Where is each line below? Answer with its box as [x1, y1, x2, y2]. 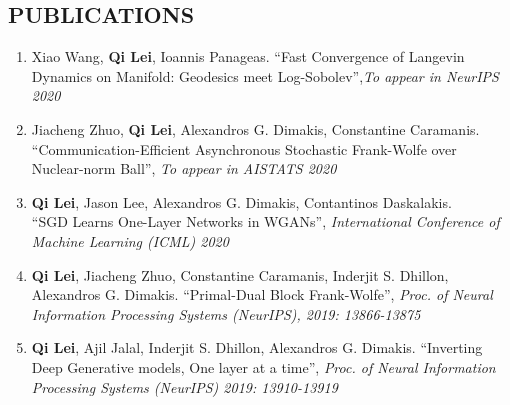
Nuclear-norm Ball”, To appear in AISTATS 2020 [31, 158, 337, 179]
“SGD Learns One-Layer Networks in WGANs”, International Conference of [31, 211, 500, 232]
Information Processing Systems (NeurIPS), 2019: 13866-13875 [31, 303, 421, 324]
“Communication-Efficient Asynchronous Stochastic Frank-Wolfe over [31, 138, 457, 159]
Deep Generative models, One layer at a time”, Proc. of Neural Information [31, 356, 496, 377]
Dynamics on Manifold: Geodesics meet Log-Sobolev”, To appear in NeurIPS [31, 65, 499, 86]
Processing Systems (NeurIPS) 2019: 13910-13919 [31, 376, 338, 397]
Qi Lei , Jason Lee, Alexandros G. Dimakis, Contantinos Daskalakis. [31, 191, 452, 212]
